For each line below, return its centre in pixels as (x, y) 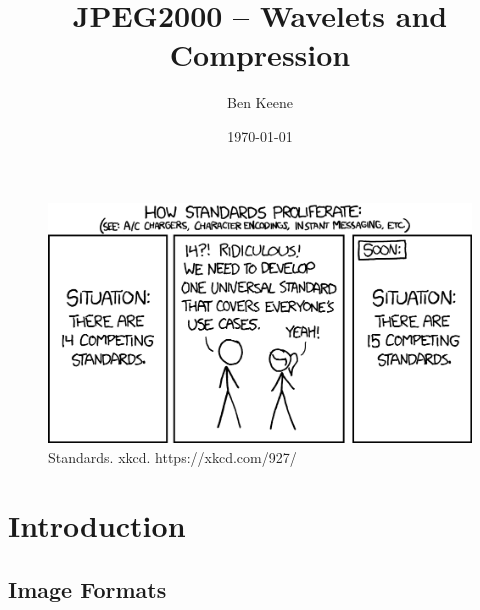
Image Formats (87, 588)
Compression (260, 54)
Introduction (97, 525)
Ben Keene (260, 102)
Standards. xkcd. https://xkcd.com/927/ (172, 456)
